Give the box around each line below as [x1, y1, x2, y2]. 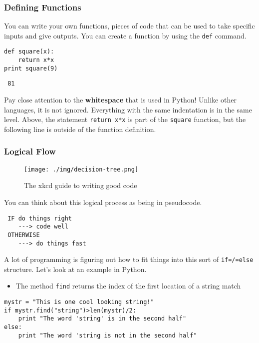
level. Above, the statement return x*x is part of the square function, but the [4, 114, 246, 124]
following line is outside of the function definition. [4, 123, 156, 134]
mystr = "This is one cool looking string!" [4, 298, 154, 306]
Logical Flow [4, 145, 56, 157]
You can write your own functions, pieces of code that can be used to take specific [4, 20, 255, 31]
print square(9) [4, 64, 58, 72]
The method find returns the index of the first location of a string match [15, 280, 241, 291]
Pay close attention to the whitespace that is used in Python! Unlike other [4, 94, 237, 105]
